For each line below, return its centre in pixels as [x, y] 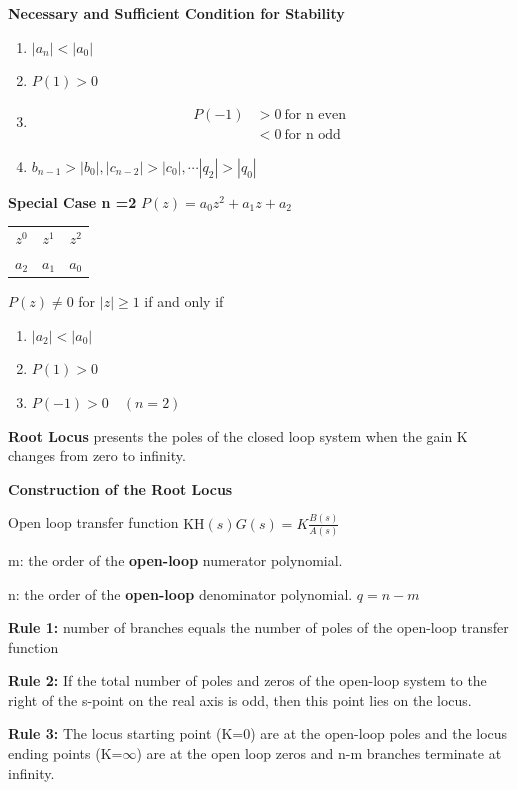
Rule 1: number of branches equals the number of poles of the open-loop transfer [258, 627]
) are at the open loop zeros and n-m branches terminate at [319, 753]
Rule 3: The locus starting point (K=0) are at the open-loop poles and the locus [258, 733]
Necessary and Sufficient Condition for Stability [176, 13]
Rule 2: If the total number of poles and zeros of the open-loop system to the [247, 680]
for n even [315, 114]
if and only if [184, 301]
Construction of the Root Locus [120, 488]
